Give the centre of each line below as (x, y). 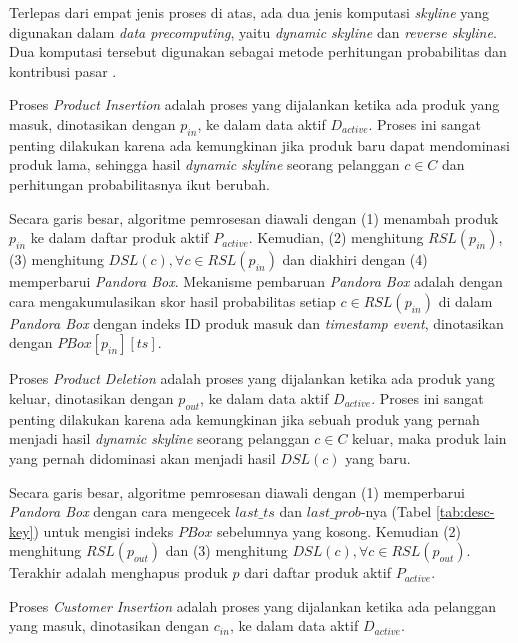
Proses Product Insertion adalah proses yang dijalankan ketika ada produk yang (254, 104)
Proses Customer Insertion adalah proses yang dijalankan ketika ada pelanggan (252, 605)
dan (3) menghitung (226, 550)
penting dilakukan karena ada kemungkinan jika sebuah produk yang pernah (244, 418)
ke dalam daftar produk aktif (119, 237)
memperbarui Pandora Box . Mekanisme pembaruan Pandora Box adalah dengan (256, 281)
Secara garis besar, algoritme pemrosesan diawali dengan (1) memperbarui (237, 491)
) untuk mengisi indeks (103, 530)
